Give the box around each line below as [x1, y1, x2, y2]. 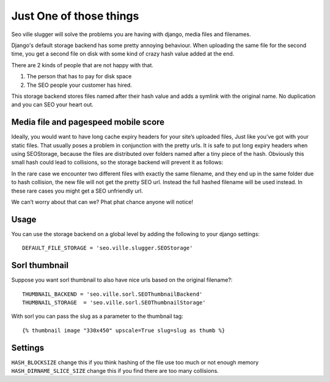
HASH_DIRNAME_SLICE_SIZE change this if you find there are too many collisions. [11, 367, 219, 374]
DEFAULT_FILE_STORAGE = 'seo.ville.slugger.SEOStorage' [22, 244, 193, 252]
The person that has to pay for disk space [26, 73, 132, 80]
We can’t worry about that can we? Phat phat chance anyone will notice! [11, 198, 194, 205]
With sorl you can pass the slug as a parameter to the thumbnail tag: [11, 312, 183, 320]
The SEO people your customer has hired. [26, 81, 133, 89]
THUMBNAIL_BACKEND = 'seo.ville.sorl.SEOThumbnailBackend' [22, 290, 203, 298]
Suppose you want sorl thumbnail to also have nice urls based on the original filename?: [11, 276, 233, 284]
